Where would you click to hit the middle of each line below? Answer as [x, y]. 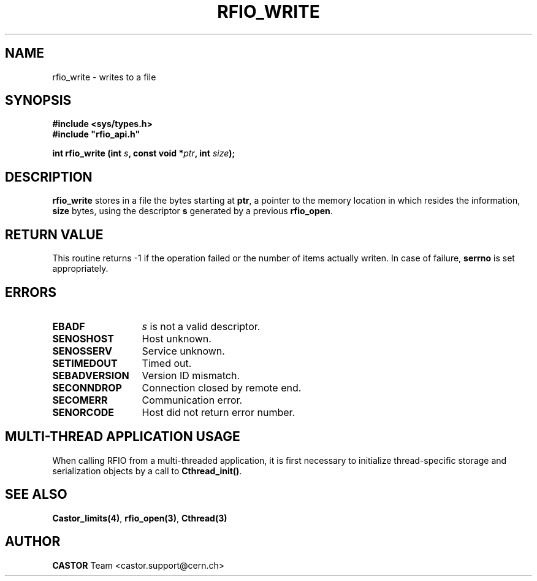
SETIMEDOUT [85, 363]
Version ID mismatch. [191, 375]
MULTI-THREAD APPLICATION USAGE [123, 437]
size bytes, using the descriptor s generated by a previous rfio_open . [192, 211]
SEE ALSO [36, 494]
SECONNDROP [87, 387]
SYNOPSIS [38, 101]
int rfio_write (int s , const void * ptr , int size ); [144, 153]
